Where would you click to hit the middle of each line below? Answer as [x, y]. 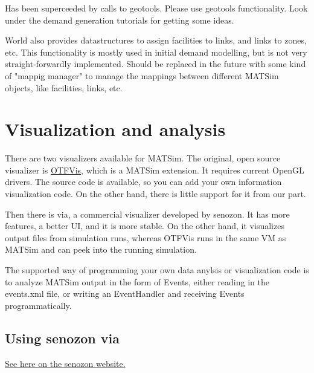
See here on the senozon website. [65, 363]
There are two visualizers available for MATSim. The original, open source [143, 158]
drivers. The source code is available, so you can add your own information [143, 182]
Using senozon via [62, 338]
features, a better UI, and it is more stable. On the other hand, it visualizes [145, 226]
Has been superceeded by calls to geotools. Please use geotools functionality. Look [156, 8]
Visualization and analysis [115, 129]
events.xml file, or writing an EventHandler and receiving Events [125, 294]
